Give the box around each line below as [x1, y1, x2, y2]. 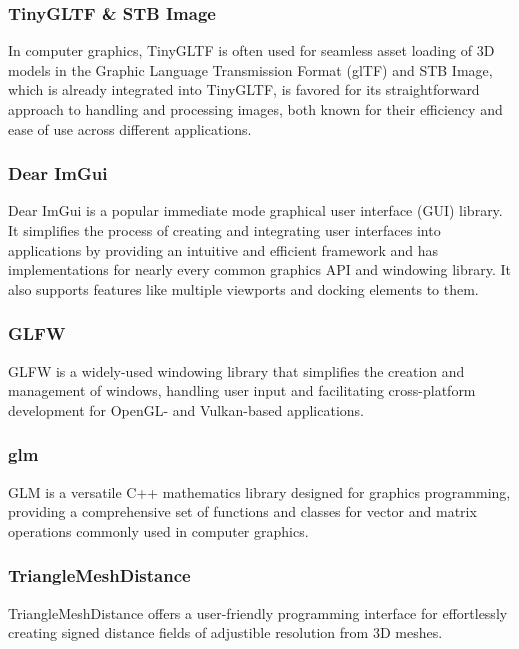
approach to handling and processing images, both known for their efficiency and [8, 99, 503, 119]
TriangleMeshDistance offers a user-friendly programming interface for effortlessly [8, 602, 508, 623]
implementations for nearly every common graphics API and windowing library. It [8, 259, 512, 280]
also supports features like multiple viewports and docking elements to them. [8, 278, 479, 299]
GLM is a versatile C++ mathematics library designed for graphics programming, [8, 481, 511, 502]
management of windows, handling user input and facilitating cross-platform [8, 380, 476, 401]
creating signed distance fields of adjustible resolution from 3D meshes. [8, 622, 443, 643]
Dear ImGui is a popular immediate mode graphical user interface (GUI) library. [8, 200, 503, 221]
